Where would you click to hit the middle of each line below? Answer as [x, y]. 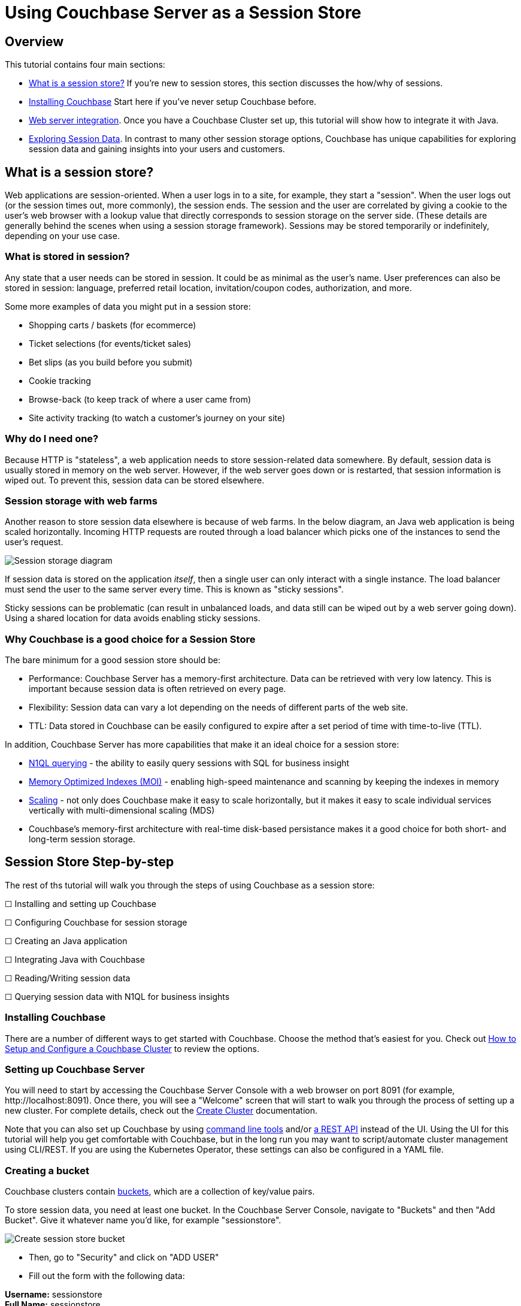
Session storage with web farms [81, 501]
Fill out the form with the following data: [107, 1276]
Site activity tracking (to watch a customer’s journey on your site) [157, 418]
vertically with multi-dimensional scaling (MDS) [122, 811]
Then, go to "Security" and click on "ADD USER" [124, 1257]
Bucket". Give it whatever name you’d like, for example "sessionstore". [143, 1220]
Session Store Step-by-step [90, 862]
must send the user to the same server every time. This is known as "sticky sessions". [174, 589]
